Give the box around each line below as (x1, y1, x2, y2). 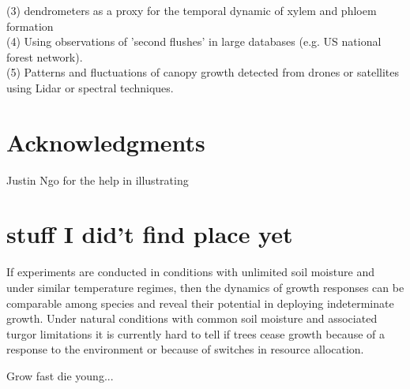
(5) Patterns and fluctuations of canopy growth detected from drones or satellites (6, 64, 399, 80)
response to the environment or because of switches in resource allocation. (6, 341, 364, 357)
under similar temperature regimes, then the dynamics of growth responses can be (6, 279, 404, 295)
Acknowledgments (6, 125, 205, 158)
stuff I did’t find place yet (6, 218, 293, 250)
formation (6, 17, 54, 34)
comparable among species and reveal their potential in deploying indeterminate (6, 294, 394, 311)
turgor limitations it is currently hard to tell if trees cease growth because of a (6, 325, 385, 342)
